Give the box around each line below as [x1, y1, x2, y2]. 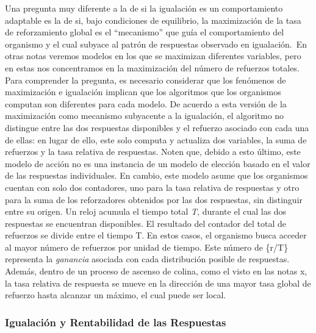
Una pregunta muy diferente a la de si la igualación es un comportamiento [5, 2, 283, 14]
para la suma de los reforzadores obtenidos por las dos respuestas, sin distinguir [5, 193, 303, 206]
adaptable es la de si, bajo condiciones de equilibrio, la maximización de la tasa [5, 13, 301, 26]
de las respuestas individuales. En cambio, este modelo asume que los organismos [5, 169, 308, 182]
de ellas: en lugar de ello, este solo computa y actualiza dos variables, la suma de [5, 133, 307, 146]
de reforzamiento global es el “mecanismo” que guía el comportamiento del [5, 26, 284, 38]
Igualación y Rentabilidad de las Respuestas [5, 314, 226, 329]
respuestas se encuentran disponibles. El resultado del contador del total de [5, 217, 286, 229]
